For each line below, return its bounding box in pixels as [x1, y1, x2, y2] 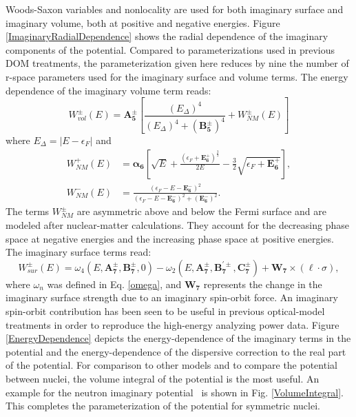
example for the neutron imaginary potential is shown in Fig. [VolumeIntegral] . [6, 385, 344, 399]
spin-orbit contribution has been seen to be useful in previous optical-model [6, 304, 325, 318]
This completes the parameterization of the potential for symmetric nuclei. [6, 398, 320, 413]
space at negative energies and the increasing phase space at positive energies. [6, 231, 334, 245]
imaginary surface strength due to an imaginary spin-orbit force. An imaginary [6, 290, 338, 305]
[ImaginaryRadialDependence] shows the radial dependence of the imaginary [6, 29, 328, 43]
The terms [6, 204, 50, 218]
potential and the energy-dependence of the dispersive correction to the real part [6, 344, 346, 358]
